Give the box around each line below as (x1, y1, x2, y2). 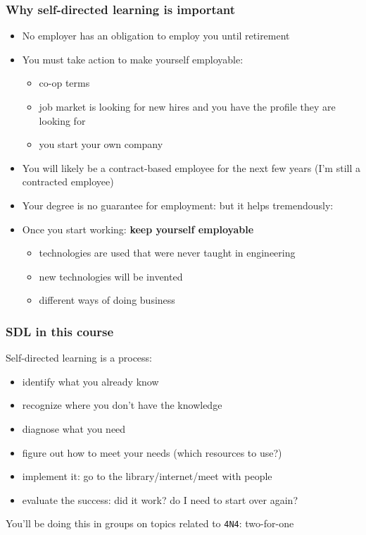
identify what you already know (22, 374, 159, 388)
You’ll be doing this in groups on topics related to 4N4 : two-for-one (6, 516, 294, 531)
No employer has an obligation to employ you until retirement (22, 28, 290, 43)
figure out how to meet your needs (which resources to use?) (22, 445, 282, 460)
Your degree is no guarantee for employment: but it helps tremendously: (22, 197, 334, 212)
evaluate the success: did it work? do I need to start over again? (22, 492, 298, 507)
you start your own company (39, 137, 163, 152)
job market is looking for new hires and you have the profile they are (39, 99, 336, 113)
